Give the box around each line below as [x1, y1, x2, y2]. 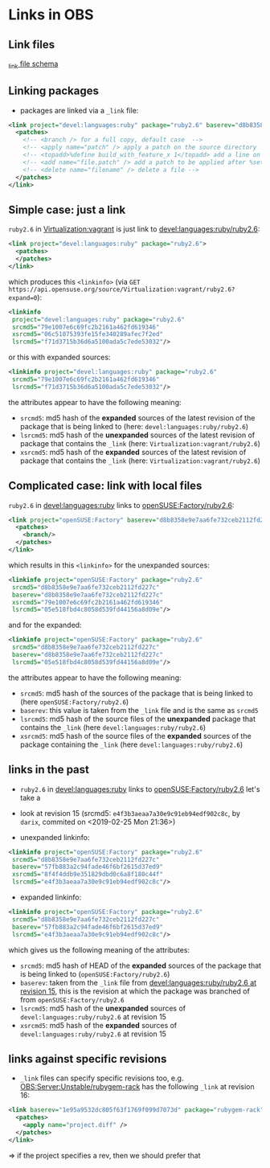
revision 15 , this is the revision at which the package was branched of [19, 986, 251, 996]
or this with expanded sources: [8, 352, 111, 363]
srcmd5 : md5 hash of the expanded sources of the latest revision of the [19, 412, 256, 423]
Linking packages [8, 84, 99, 98]
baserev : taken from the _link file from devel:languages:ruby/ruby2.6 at [19, 977, 257, 987]
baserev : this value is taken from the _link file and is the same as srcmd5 [19, 705, 259, 715]
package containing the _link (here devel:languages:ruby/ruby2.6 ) [19, 740, 243, 749]
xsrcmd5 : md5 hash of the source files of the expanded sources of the [19, 731, 252, 740]
